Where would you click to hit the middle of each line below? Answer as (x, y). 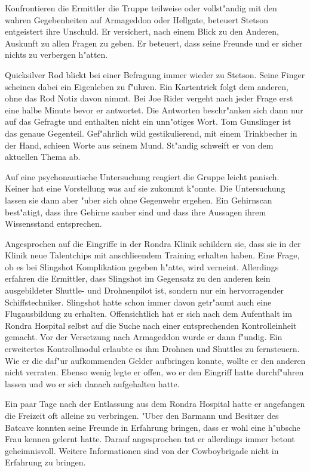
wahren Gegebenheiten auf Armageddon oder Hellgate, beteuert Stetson (136, 19)
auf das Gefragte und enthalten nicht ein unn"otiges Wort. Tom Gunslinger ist (148, 121)
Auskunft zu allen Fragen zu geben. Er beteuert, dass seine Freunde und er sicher (154, 43)
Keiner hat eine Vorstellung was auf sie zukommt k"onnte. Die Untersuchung (145, 188)
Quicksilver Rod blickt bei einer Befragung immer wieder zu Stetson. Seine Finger (155, 74)
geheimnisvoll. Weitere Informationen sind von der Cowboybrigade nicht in (142, 450)
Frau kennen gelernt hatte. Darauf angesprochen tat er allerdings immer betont (150, 439)
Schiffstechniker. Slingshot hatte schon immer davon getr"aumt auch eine (138, 302)
